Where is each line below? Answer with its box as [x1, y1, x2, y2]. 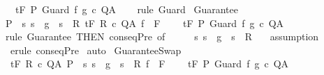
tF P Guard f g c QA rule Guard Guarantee [15, 2, 239, 16]
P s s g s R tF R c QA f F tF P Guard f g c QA [5, 15, 284, 30]
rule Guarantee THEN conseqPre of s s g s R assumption [5, 29, 319, 44]
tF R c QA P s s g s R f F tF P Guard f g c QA [10, 56, 289, 71]
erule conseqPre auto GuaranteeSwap [10, 42, 182, 57]
